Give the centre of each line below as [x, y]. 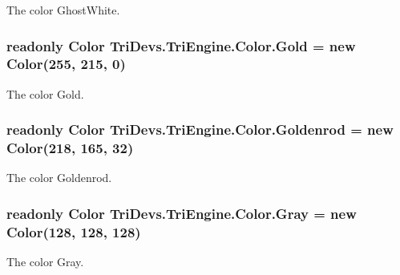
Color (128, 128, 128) [74, 231]
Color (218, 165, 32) [70, 148]
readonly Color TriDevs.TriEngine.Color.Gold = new [181, 45]
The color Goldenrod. [59, 178]
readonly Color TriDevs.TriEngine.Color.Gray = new [182, 213]
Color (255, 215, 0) [66, 64]
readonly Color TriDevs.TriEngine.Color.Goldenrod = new [200, 129]
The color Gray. [45, 262]
